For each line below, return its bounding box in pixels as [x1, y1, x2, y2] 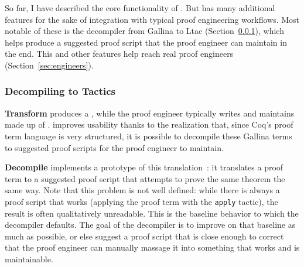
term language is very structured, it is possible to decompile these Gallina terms [5, 129, 292, 142]
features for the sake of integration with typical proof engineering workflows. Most [5, 13, 300, 25]
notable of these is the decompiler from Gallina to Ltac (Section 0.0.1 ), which [5, 25, 284, 37]
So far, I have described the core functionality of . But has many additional [5, 2, 275, 13]
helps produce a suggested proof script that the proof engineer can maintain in [5, 36, 287, 48]
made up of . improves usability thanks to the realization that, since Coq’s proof [5, 118, 293, 131]
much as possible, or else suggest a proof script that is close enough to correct [5, 230, 284, 242]
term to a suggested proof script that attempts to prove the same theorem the [5, 172, 285, 184]
